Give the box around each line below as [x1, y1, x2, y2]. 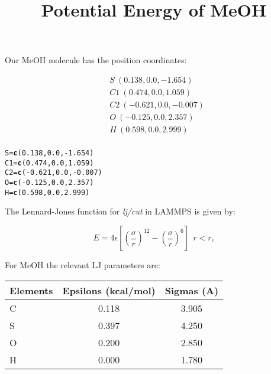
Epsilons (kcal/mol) [62, 283, 156, 297]
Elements [9, 283, 53, 297]
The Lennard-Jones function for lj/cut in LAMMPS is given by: [5, 205, 235, 217]
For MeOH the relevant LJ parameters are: [5, 259, 160, 271]
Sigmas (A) [164, 283, 219, 297]
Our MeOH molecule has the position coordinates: [5, 54, 187, 66]
